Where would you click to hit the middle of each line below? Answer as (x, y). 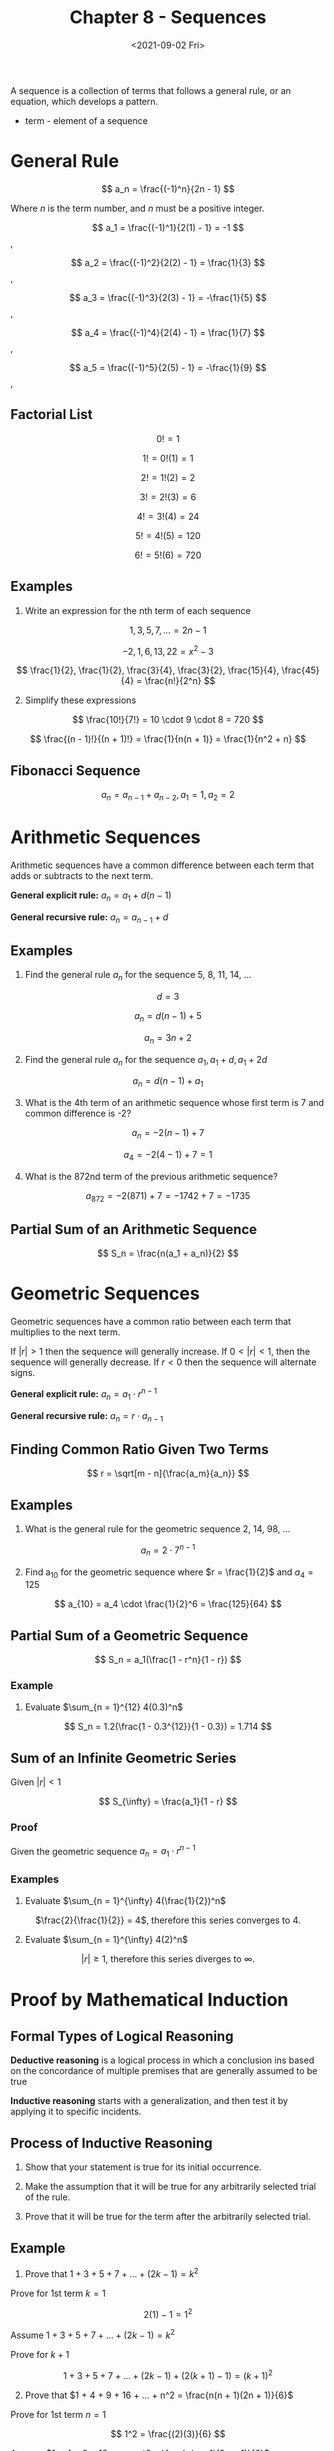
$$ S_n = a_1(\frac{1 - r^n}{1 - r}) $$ (168, 1660)
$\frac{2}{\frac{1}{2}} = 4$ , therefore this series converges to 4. (168, 1920)
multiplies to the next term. (65, 1332)
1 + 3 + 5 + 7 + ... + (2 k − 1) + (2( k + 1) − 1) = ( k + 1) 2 (168, 2374)
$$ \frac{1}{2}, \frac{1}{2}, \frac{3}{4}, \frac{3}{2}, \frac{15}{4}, (148, 670)
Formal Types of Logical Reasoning (122, 2036)
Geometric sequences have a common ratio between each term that (151, 1322)
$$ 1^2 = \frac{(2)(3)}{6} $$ (168, 2433)
